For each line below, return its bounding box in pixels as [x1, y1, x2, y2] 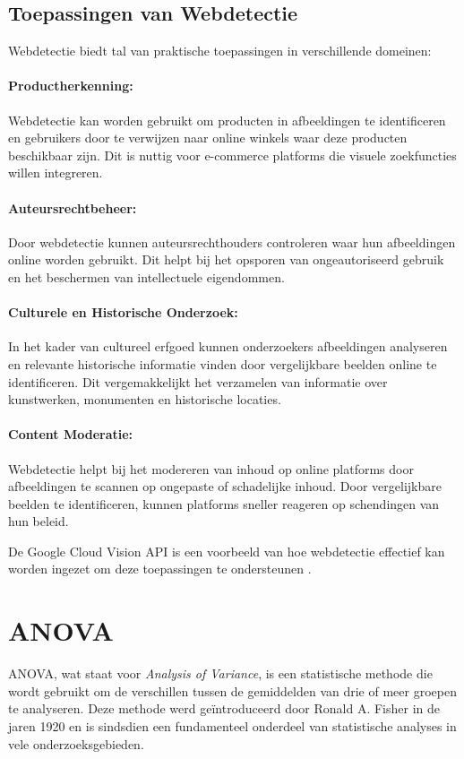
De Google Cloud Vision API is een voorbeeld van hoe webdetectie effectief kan [8, 541, 445, 560]
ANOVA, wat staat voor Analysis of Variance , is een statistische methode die [8, 664, 433, 683]
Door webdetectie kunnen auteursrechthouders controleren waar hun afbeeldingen [8, 232, 456, 251]
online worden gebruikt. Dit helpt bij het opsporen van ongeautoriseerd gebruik [8, 250, 444, 269]
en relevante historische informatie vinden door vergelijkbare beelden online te [8, 354, 437, 373]
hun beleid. [8, 512, 69, 530]
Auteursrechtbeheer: [8, 198, 137, 217]
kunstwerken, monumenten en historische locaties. [8, 390, 281, 409]
